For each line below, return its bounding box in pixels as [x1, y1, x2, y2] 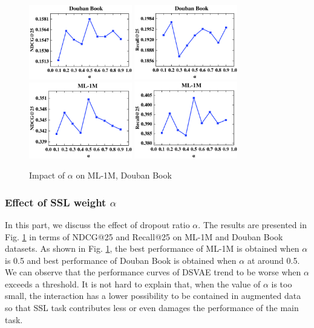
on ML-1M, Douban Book [76, 169, 172, 182]
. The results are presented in [198, 218, 307, 231]
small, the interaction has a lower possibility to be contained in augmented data [5, 289, 301, 302]
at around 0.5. [247, 254, 300, 266]
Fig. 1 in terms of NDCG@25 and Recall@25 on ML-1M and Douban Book [5, 230, 283, 243]
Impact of [29, 169, 65, 182]
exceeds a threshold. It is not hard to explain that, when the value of [5, 277, 261, 290]
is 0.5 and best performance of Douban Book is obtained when [5, 254, 237, 266]
